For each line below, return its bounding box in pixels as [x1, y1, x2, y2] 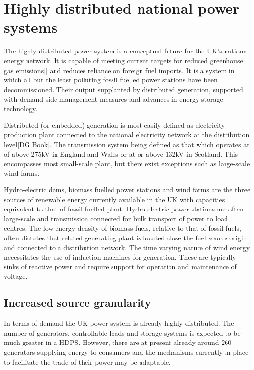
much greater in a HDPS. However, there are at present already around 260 [4, 337, 232, 347]
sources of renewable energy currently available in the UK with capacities [4, 194, 225, 204]
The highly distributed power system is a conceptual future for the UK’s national [4, 46, 249, 56]
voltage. [4, 271, 28, 281]
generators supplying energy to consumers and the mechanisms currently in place [4, 346, 249, 357]
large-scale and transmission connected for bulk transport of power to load [4, 213, 228, 223]
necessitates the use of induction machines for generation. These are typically [4, 252, 236, 262]
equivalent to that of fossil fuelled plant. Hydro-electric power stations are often [4, 204, 244, 214]
